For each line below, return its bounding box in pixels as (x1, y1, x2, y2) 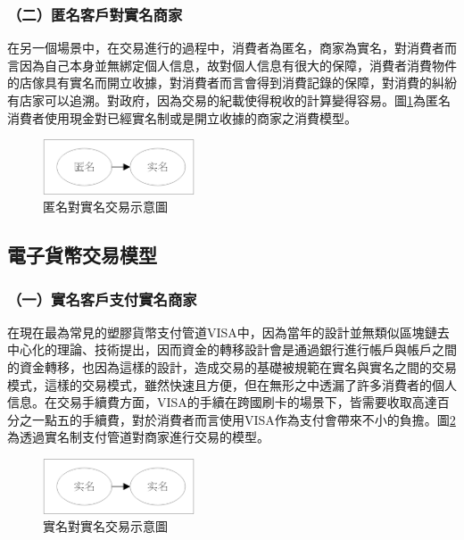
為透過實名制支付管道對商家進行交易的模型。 (7, 428, 269, 446)
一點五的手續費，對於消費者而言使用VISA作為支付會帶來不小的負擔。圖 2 (31, 410, 456, 428)
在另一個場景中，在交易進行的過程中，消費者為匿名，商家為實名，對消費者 (7, 38, 444, 57)
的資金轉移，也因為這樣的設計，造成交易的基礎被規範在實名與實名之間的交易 (7, 358, 457, 377)
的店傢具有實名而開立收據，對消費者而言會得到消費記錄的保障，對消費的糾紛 (7, 73, 457, 92)
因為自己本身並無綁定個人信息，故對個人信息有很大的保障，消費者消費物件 (19, 55, 457, 74)
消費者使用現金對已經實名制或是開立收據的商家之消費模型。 (7, 108, 357, 127)
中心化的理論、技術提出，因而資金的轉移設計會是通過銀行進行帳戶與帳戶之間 (7, 340, 457, 359)
